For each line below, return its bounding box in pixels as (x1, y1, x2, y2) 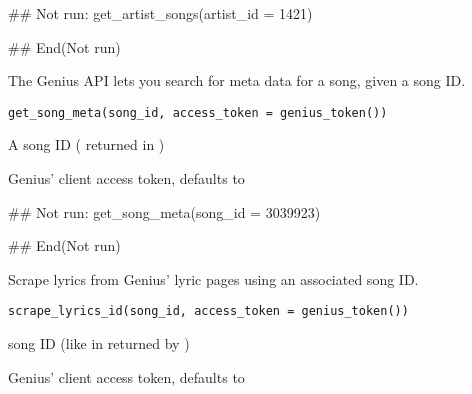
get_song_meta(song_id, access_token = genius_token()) (8, 105, 388, 120)
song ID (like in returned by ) (8, 333, 190, 354)
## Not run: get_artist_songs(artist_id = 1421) (8, 3, 313, 23)
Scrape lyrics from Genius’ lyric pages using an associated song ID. (8, 268, 419, 289)
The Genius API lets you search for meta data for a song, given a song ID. (8, 70, 466, 91)
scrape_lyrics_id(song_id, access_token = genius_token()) (8, 304, 409, 319)
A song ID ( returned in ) (8, 134, 165, 155)
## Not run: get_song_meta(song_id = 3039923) (8, 201, 321, 222)
